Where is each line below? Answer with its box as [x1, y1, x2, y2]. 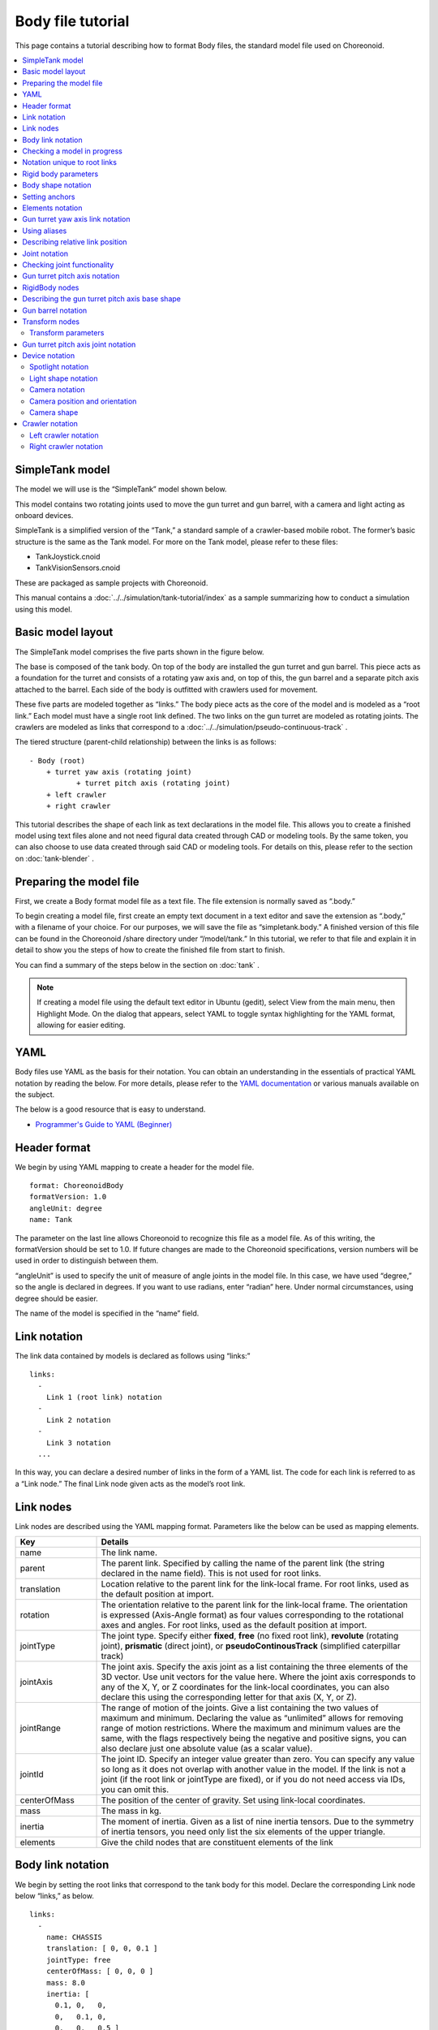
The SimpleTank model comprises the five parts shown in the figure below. [15, 646, 264, 657]
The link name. [101, 1547, 158, 1558]
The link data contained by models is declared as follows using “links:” [15, 1350, 251, 1360]
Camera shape [29, 408, 79, 417]
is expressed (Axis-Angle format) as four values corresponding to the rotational [101, 1609, 404, 1620]
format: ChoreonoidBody [29, 1181, 124, 1190]
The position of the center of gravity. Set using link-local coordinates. [101, 1795, 366, 1806]
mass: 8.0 [45, 1978, 85, 1987]
